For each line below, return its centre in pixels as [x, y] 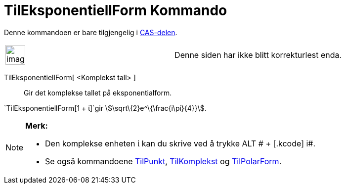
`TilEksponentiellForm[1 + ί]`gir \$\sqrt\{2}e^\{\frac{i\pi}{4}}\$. [105, 108]
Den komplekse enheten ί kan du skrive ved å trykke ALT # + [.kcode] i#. [180, 143]
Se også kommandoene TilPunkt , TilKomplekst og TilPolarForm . [163, 161]
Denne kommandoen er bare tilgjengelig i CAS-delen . [91, 32]
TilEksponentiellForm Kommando [116, 10]
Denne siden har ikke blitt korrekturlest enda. [258, 55]
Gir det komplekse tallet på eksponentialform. [98, 93]
